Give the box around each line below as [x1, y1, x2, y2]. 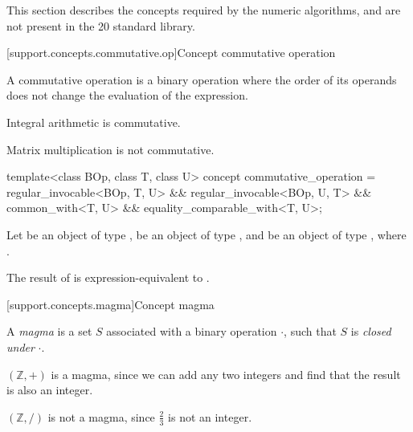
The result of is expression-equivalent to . [6, 269, 210, 286]
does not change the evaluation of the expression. [6, 87, 248, 104]
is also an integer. [6, 381, 93, 398]
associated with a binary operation [106, 323, 277, 340]
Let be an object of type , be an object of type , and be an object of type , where [6, 226, 407, 242]
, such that [284, 323, 337, 340]
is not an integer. [168, 408, 252, 425]
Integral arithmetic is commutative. [6, 113, 181, 130]
